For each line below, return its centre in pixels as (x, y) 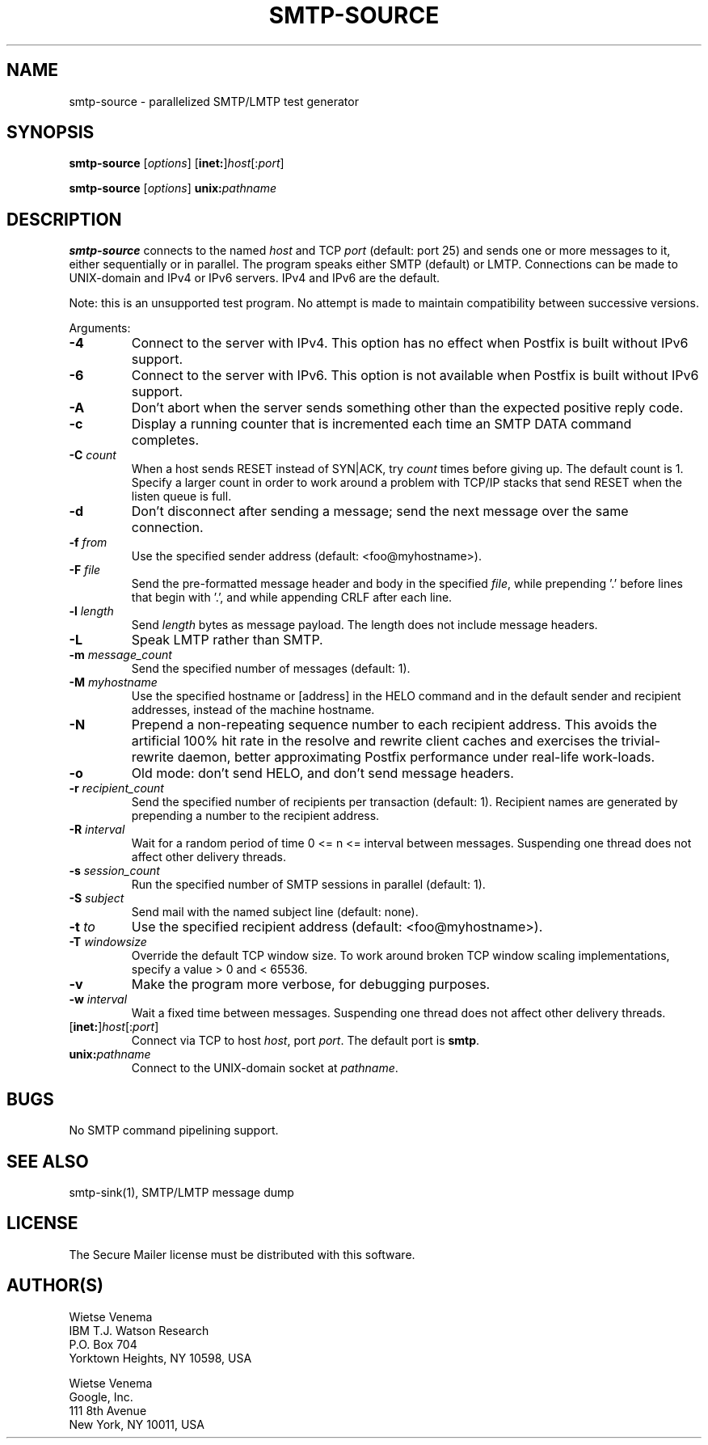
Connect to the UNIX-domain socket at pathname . (265, 1068)
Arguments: (100, 328)
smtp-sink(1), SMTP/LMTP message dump (181, 1192)
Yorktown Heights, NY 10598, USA (160, 1358)
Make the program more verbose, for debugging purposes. (311, 984)
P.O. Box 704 (103, 1344)
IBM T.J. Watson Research (139, 1330)
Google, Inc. (101, 1396)
